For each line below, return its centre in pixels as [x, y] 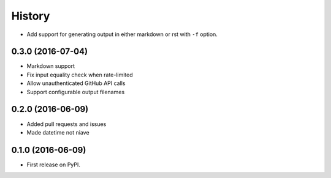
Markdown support [51, 66]
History [31, 16]
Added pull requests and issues [67, 124]
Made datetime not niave [58, 132]
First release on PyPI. [54, 165]
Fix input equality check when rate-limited [80, 75]
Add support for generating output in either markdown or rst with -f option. [122, 34]
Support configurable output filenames [76, 92]
